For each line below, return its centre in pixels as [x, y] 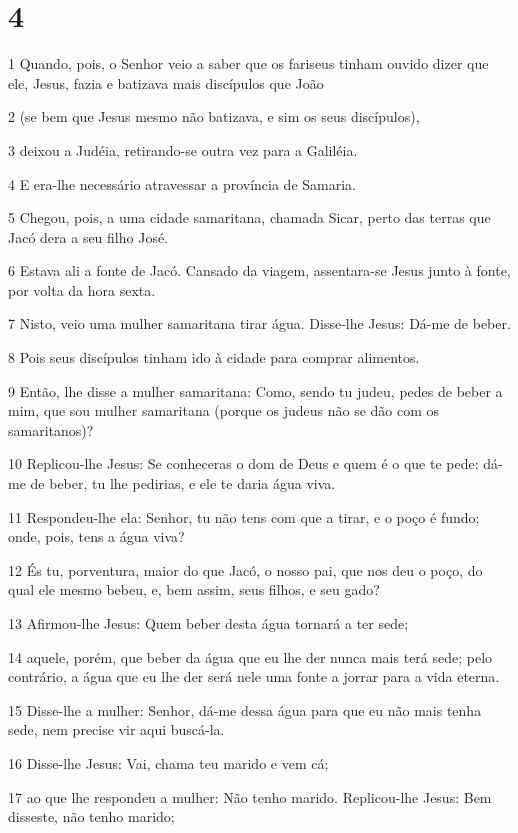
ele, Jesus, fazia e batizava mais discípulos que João [166, 82]
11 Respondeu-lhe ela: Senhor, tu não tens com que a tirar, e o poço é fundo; [244, 516]
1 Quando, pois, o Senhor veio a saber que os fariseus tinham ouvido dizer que [248, 63]
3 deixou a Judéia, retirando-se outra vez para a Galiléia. [183, 149]
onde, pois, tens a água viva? [96, 536]
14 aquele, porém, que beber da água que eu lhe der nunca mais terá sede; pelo [250, 656]
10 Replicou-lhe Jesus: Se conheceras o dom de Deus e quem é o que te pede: [243, 463]
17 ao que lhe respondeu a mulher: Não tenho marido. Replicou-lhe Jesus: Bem [250, 796]
